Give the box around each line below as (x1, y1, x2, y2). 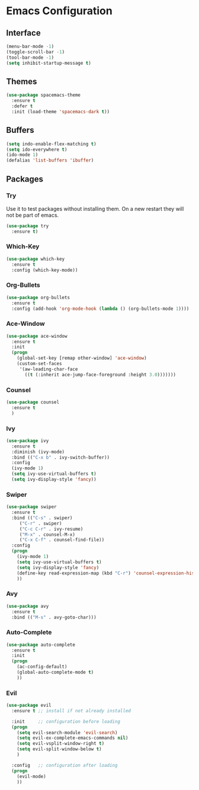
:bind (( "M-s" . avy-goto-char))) (11, 614, 97, 620)
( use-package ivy (6, 437, 49, 443)
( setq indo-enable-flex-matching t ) (6, 141, 97, 147)
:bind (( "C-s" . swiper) (11, 515, 73, 521)
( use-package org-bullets (6, 294, 70, 300)
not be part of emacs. (6, 211, 59, 218)
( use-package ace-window (6, 333, 68, 339)
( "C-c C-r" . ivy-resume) (19, 526, 84, 532)
